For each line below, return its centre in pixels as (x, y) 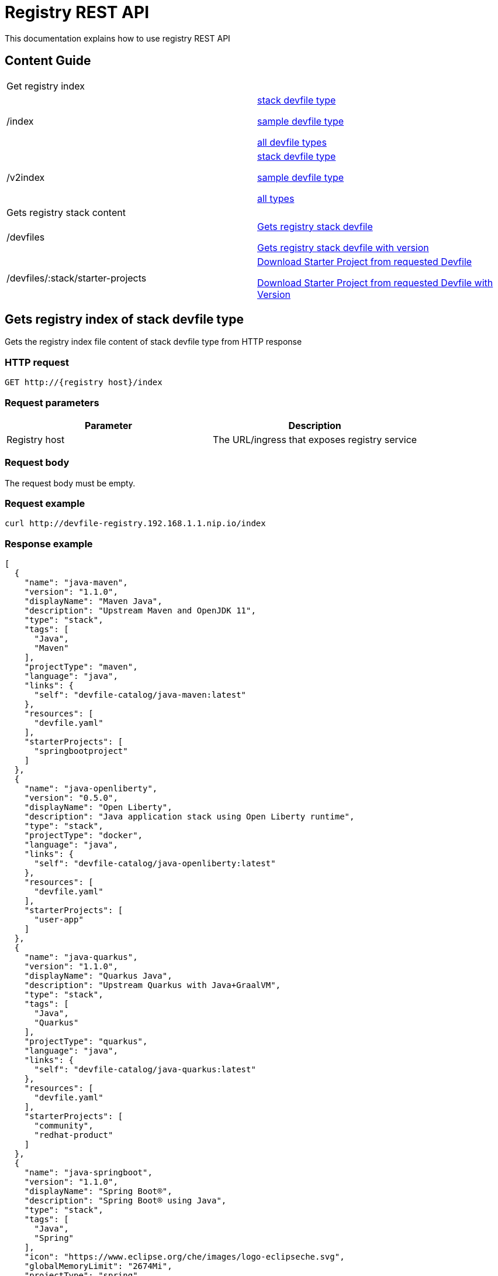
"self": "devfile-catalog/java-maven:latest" (140, 695)
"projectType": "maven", (81, 667)
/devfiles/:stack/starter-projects (77, 278)
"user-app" (59, 920)
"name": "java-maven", (76, 583)
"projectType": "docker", (84, 836)
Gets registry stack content (66, 212)
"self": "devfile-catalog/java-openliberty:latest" (155, 864)
